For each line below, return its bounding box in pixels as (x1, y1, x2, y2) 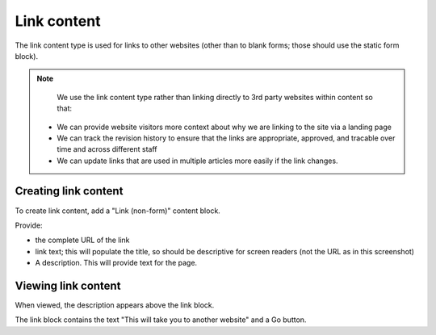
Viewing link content (15, 278, 121, 292)
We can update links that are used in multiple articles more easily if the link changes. (57, 156, 338, 165)
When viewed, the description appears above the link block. (15, 300, 215, 310)
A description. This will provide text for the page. (35, 258, 198, 268)
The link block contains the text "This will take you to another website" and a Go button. (15, 315, 307, 325)
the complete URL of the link (35, 235, 130, 245)
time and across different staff (57, 144, 157, 154)
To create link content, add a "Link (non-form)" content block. (15, 206, 221, 216)
